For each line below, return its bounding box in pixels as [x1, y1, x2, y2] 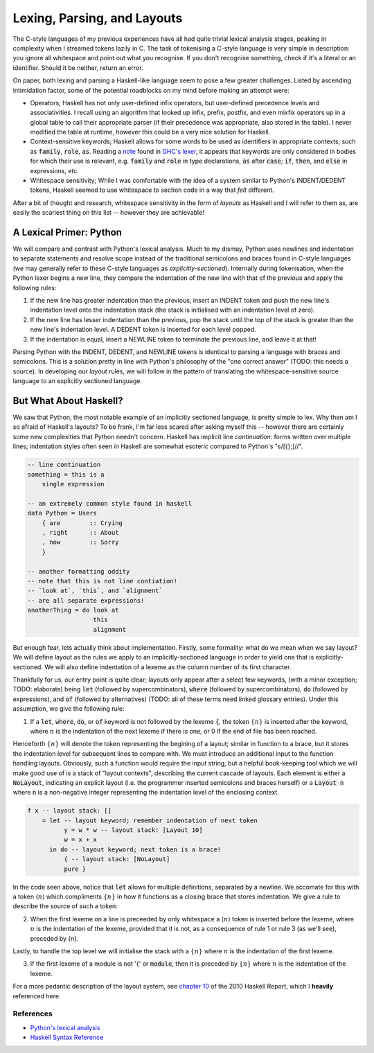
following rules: [12, 283, 57, 292]
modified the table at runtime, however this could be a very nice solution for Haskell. [30, 128, 271, 136]
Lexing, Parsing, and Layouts [12, 10, 183, 26]
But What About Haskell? [12, 395, 123, 407]
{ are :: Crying [42, 519, 123, 526]
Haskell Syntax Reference [30, 1033, 104, 1042]
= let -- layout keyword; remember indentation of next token [42, 816, 258, 824]
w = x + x [63, 835, 97, 844]
